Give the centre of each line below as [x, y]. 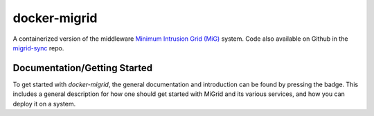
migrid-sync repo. [38, 48]
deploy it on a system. [44, 104]
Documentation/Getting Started [83, 68]
